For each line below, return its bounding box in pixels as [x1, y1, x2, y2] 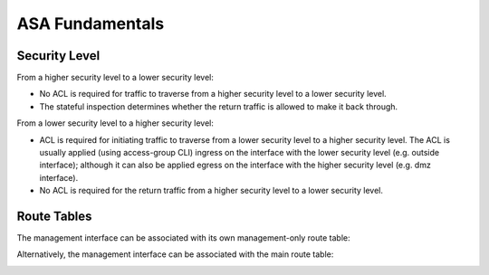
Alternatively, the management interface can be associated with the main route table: [16, 249, 334, 260]
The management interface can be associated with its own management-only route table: [16, 232, 350, 243]
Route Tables [16, 209, 92, 223]
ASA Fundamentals [16, 14, 165, 33]
